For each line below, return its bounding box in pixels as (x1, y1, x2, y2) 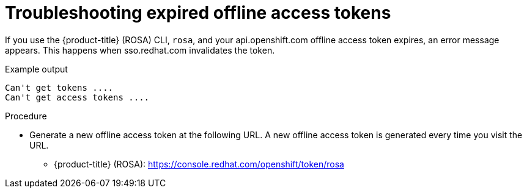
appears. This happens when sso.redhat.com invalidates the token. (5, 44, 275, 55)
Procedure (5, 110, 47, 121)
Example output (5, 63, 68, 74)
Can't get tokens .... (5, 82, 114, 93)
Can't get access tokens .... (5, 92, 150, 102)
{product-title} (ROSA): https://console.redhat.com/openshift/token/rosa (54, 158, 344, 169)
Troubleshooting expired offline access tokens (5, 2, 391, 23)
